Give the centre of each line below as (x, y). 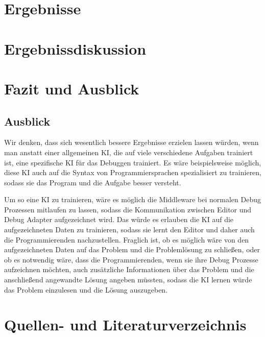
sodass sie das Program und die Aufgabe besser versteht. (93, 182)
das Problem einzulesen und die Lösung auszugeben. (86, 289)
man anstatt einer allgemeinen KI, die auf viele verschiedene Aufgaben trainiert (129, 152)
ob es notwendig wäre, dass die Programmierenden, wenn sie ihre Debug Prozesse (131, 259)
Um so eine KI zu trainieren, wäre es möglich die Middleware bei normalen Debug (132, 199)
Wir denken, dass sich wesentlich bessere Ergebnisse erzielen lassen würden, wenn (131, 142)
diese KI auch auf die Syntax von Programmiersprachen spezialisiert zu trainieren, (133, 172)
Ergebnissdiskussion (75, 48)
